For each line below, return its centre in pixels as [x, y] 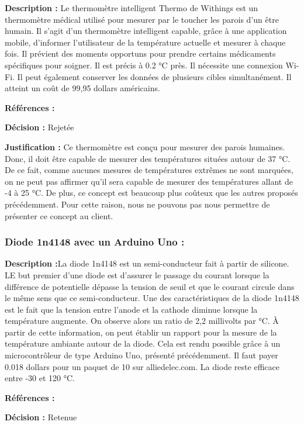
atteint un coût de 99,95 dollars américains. [82, 88]
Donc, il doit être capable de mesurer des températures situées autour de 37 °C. [148, 158]
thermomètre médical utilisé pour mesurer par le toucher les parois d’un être [142, 19]
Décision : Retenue [41, 417]
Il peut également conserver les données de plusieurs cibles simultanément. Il [154, 76]
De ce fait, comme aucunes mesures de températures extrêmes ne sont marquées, [149, 170]
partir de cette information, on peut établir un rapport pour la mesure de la [141, 332]
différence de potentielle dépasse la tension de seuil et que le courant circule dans [150, 286]
